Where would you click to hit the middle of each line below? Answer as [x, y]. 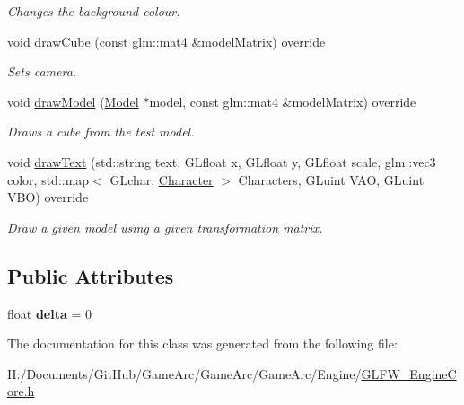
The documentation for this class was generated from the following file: [202, 343]
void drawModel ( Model [73, 101]
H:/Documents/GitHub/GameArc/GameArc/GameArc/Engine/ [184, 373]
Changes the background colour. [94, 11]
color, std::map [48, 179]
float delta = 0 [49, 313]
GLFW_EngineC [409, 373]
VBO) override [48, 197]
